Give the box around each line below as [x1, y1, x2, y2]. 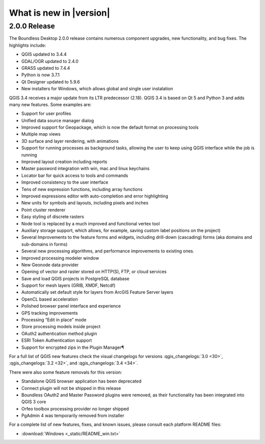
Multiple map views [21, 131, 61, 137]
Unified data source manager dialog [21, 117, 94, 123]
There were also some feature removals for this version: [9, 369, 122, 375]
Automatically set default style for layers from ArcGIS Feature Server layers [21, 289, 174, 295]
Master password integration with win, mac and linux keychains [21, 166, 150, 171]
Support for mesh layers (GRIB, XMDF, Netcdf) [21, 282, 116, 288]
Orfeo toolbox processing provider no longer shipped [21, 406, 129, 412]
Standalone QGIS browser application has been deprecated [21, 378, 142, 384]
